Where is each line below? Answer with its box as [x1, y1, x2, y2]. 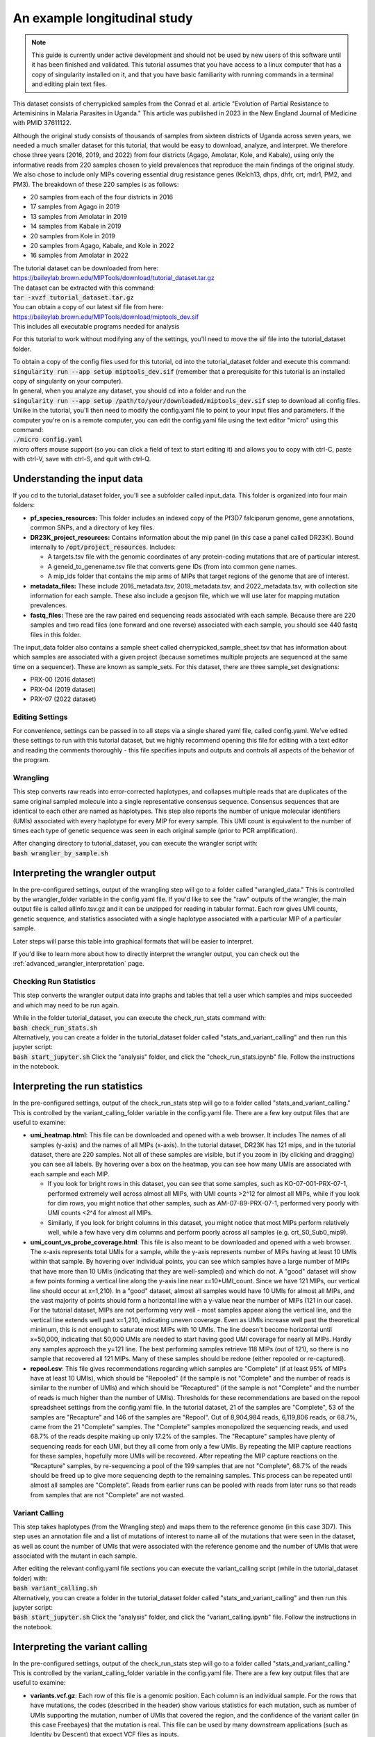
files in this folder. [30, 630, 81, 639]
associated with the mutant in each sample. [12, 1551, 137, 1560]
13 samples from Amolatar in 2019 [30, 212, 128, 220]
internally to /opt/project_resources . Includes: [30, 543, 176, 552]
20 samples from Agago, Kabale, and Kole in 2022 [30, 241, 174, 249]
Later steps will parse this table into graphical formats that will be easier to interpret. [12, 937, 253, 945]
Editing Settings [12, 712, 68, 722]
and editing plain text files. [31, 80, 108, 88]
